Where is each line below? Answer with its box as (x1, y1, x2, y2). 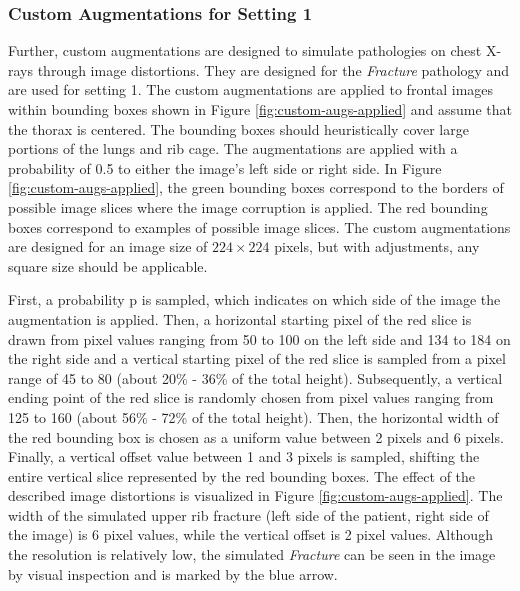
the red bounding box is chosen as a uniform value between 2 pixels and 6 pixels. (8, 426, 504, 447)
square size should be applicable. (8, 255, 208, 276)
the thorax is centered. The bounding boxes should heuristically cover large (8, 118, 469, 139)
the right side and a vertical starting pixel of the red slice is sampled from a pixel (8, 348, 506, 369)
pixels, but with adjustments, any (274, 236, 480, 257)
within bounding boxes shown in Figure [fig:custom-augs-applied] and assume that (8, 99, 512, 119)
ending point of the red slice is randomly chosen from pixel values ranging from (8, 387, 494, 408)
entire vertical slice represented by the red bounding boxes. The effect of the (8, 465, 476, 486)
